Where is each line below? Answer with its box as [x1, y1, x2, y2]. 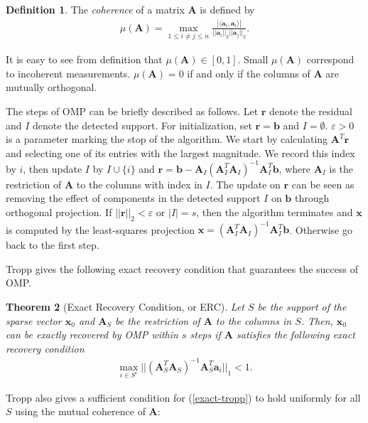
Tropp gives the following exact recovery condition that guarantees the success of [6, 261, 358, 276]
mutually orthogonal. [6, 80, 97, 95]
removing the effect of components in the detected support [6, 191, 261, 205]
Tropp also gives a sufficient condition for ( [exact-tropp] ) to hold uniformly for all [6, 390, 361, 405]
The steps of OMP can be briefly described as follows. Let [6, 103, 259, 118]
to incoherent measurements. [6, 65, 131, 80]
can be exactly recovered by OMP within [6, 327, 178, 342]
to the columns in [215, 313, 292, 328]
